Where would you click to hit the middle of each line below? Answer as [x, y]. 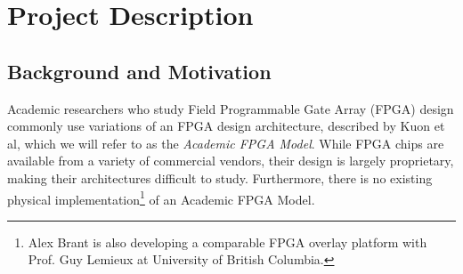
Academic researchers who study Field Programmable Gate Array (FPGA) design [231, 108]
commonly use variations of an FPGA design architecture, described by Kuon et [226, 126]
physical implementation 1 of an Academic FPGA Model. [161, 197]
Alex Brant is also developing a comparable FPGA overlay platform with [227, 242]
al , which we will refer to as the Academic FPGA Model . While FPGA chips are [226, 143]
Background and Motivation [139, 71]
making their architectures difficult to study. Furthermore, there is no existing [220, 177]
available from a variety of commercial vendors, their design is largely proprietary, [231, 161]
